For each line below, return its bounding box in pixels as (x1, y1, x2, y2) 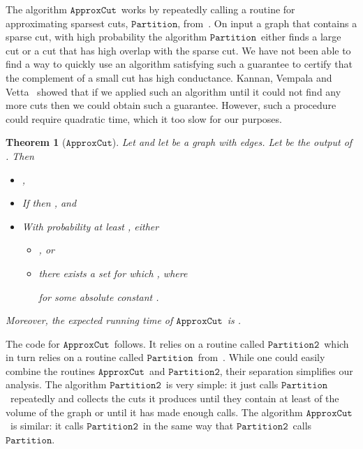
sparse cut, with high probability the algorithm (6, 29, 207, 44)
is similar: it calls (10, 418, 84, 433)
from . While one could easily (198, 350, 325, 365)
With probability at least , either (22, 219, 159, 233)
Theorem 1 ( (6, 135, 66, 149)
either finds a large (260, 29, 341, 44)
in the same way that (142, 418, 234, 433)
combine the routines (6, 363, 96, 378)
